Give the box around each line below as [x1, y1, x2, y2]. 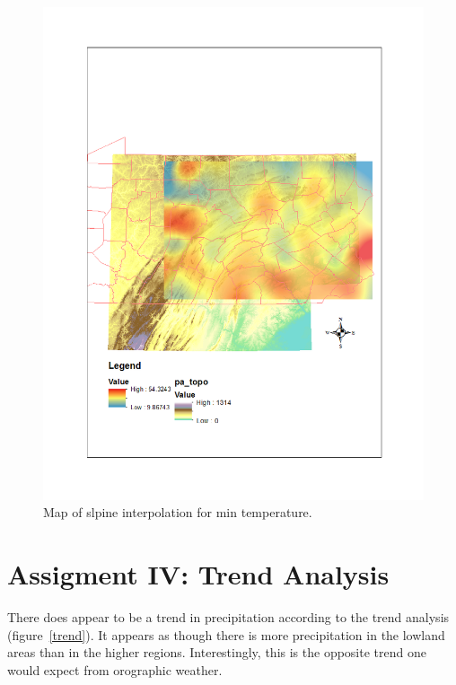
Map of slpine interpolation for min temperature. [43, 503, 312, 522]
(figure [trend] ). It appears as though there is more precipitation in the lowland [7, 625, 445, 644]
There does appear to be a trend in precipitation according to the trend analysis [7, 608, 450, 627]
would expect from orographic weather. [7, 660, 223, 679]
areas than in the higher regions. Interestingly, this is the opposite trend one [7, 643, 426, 662]
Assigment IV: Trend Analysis [7, 556, 390, 593]
